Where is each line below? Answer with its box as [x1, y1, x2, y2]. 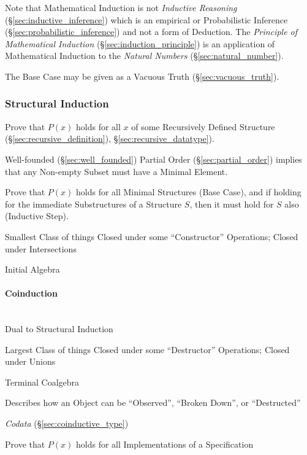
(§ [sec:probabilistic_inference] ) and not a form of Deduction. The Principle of [5, 25, 298, 38]
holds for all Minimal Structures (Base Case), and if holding [76, 185, 301, 198]
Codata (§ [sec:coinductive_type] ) [5, 417, 129, 430]
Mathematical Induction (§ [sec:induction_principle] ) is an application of [5, 37, 275, 50]
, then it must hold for [189, 197, 274, 210]
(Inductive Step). [5, 209, 69, 222]
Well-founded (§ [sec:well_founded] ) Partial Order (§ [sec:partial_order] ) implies [5, 152, 302, 165]
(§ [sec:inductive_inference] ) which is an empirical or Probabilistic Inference [5, 13, 288, 26]
